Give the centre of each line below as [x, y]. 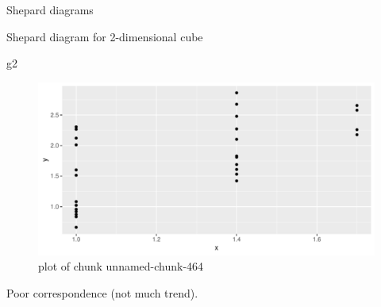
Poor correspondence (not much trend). [102, 292]
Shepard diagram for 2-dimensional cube [105, 36]
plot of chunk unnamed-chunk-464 [121, 266]
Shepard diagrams [50, 10]
